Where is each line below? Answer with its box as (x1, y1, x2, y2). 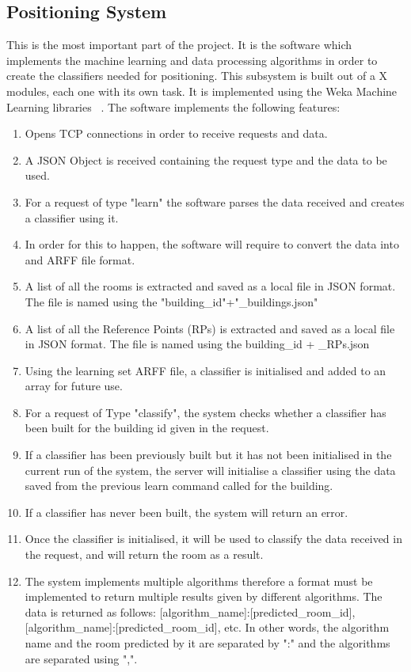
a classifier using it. (25, 209, 119, 226)
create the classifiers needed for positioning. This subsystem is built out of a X (6, 67, 388, 84)
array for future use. (25, 378, 123, 394)
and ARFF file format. (25, 251, 135, 268)
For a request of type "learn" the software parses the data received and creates (25, 193, 405, 210)
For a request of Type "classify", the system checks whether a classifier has (25, 404, 386, 420)
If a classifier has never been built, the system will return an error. (25, 503, 348, 520)
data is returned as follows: (25, 603, 156, 620)
